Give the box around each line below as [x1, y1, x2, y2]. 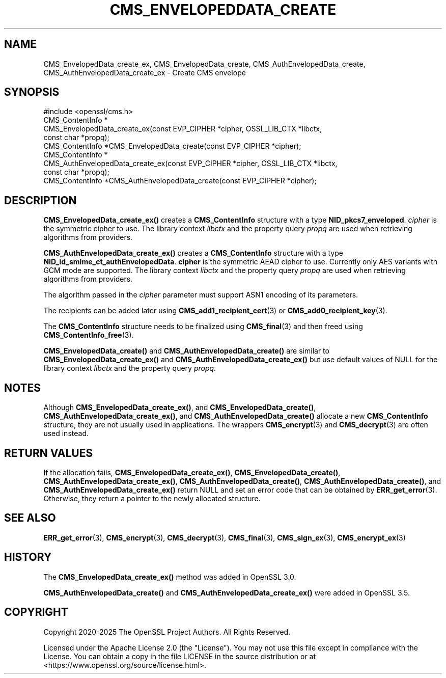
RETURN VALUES [4, 446, 93, 459]
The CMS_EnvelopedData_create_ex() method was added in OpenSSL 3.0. [43, 572, 296, 581]
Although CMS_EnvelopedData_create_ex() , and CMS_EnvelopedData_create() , [43, 403, 316, 412]
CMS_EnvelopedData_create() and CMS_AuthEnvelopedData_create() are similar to [43, 346, 329, 356]
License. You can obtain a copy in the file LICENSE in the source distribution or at [43, 652, 316, 661]
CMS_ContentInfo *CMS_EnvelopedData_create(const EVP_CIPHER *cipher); [43, 142, 301, 151]
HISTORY [4, 551, 52, 564]
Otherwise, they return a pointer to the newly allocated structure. [43, 494, 261, 503]
